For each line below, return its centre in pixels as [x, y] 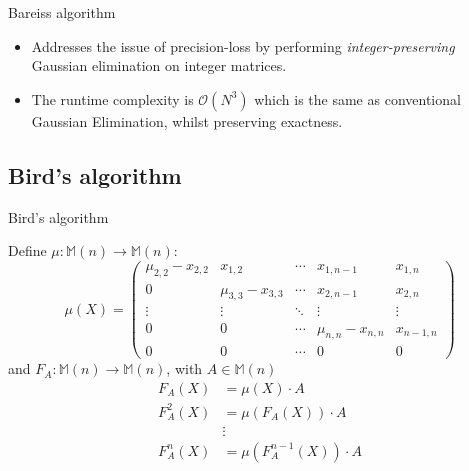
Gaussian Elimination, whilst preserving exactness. [187, 120]
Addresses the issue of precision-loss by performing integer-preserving [243, 45]
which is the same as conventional [357, 98]
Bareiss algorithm [62, 12]
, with [184, 368]
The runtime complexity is [112, 98]
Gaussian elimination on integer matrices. [159, 65]
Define [27, 250]
